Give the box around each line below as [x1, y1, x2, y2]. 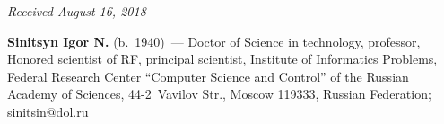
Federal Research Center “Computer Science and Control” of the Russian [7, 66, 409, 85]
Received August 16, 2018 [7, 2, 146, 20]
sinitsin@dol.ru [7, 102, 89, 120]
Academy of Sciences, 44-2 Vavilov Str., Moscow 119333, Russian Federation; [7, 84, 431, 103]
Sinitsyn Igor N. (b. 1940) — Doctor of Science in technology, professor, [7, 31, 421, 50]
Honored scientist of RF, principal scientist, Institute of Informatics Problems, [7, 49, 438, 68]
